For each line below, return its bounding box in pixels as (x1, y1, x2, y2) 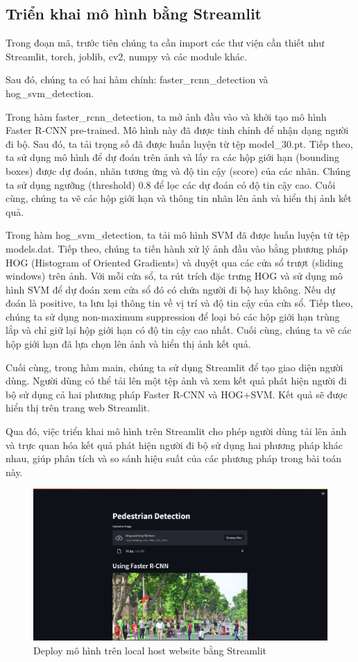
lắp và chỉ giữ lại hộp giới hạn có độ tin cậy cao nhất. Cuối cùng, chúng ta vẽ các (6, 323, 352, 337)
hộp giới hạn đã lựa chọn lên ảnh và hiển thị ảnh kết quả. (6, 337, 251, 351)
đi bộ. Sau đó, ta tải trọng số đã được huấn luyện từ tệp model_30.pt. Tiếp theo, (6, 136, 353, 151)
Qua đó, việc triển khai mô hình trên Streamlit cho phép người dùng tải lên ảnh (6, 424, 347, 439)
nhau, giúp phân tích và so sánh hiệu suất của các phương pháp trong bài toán (6, 451, 342, 466)
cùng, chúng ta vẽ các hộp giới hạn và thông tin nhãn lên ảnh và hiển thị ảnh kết (6, 191, 352, 205)
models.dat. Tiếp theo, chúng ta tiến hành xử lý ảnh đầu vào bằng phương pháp (6, 241, 348, 255)
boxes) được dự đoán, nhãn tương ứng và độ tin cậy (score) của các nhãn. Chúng (6, 163, 351, 178)
